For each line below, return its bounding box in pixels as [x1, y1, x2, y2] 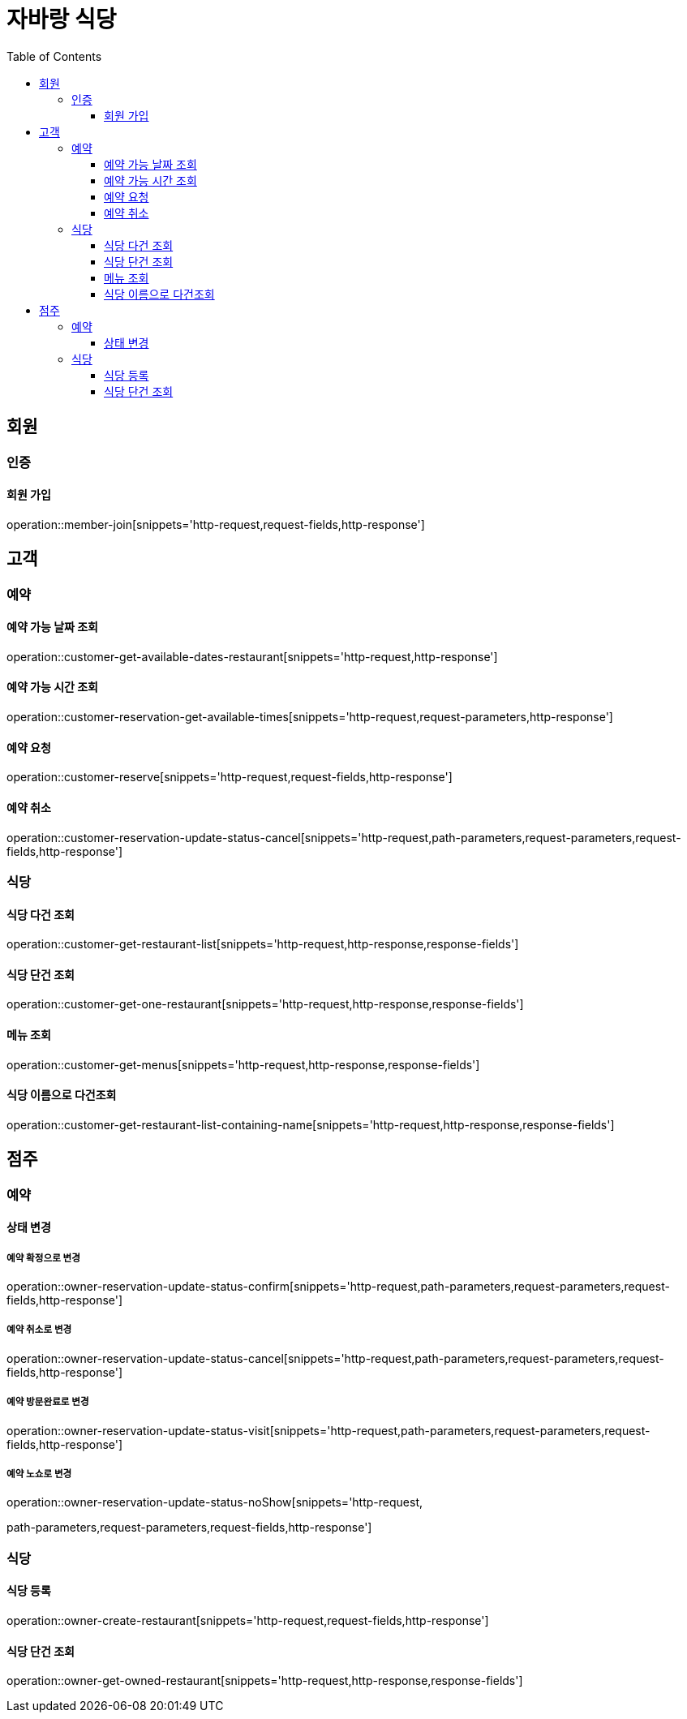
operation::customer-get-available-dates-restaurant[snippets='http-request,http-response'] [6, 649, 498, 664]
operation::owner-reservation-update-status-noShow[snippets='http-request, [6, 1495, 423, 1510]
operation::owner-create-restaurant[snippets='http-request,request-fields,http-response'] [6, 1613, 489, 1627]
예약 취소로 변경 [6, 1324, 72, 1336]
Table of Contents [6, 49, 102, 63]
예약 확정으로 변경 [6, 1252, 80, 1264]
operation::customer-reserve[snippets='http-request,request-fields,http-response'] [6, 770, 453, 784]
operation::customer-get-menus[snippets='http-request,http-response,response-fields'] [6, 1057, 480, 1072]
